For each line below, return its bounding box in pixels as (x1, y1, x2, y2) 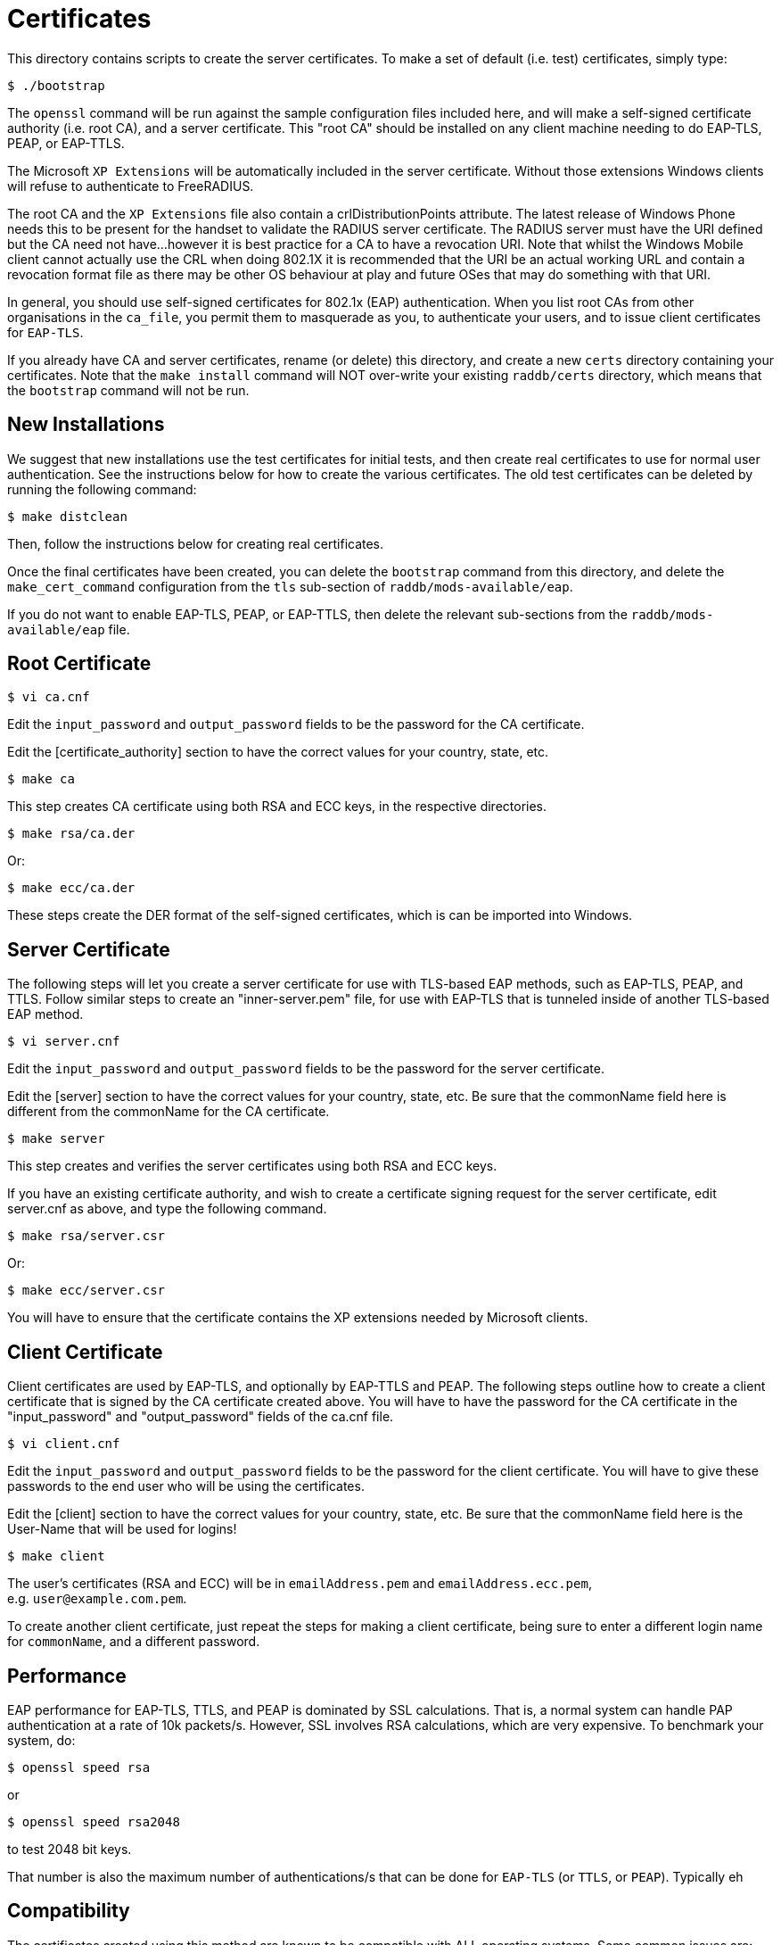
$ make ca (7, 772, 75, 787)
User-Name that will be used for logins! (7, 1521, 237, 1537)
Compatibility (7, 1899, 130, 1923)
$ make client (7, 1549, 105, 1564)
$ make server (7, 1131, 105, 1146)
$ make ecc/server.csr (7, 1283, 166, 1298)
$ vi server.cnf (7, 1034, 120, 1049)
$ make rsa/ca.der (7, 826, 136, 841)
